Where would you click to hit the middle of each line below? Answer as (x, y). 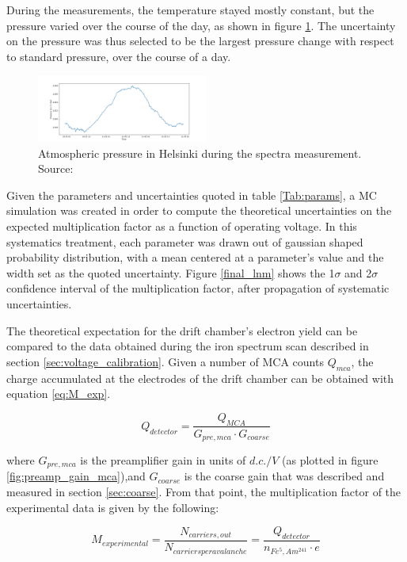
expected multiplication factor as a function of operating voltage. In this (182, 226)
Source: (56, 168)
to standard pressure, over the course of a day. (119, 56)
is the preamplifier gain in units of (163, 460)
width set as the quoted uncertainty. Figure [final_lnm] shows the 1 (171, 272)
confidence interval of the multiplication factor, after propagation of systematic (198, 288)
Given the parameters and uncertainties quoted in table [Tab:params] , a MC (192, 195)
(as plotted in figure (330, 460)
